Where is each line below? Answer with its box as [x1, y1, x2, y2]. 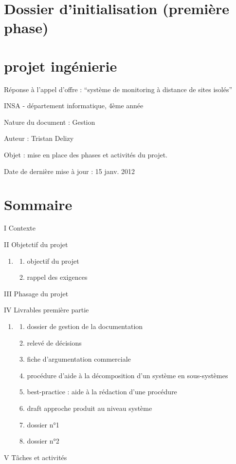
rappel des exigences [27, 272, 88, 282]
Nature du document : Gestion [4, 116, 95, 127]
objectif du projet [27, 255, 79, 266]
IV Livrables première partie [4, 305, 89, 315]
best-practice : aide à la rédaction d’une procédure [27, 387, 177, 397]
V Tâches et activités [4, 452, 67, 462]
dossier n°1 [27, 419, 59, 429]
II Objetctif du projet [4, 239, 68, 249]
